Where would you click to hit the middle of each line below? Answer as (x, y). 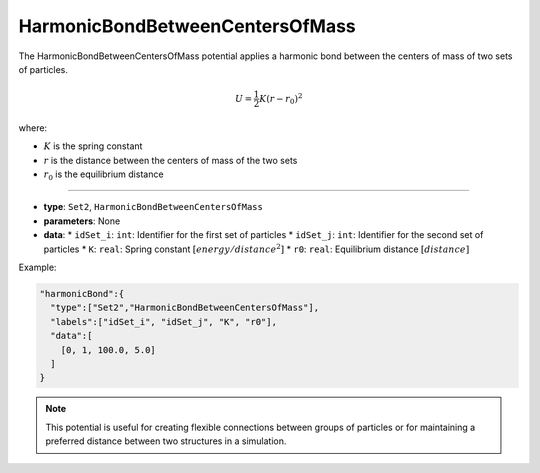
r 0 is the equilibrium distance (103, 175)
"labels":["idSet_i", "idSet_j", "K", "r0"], (163, 321)
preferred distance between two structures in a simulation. (166, 441)
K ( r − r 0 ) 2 (281, 99)
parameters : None (82, 221)
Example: (37, 267)
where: (33, 127)
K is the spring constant (93, 146)
